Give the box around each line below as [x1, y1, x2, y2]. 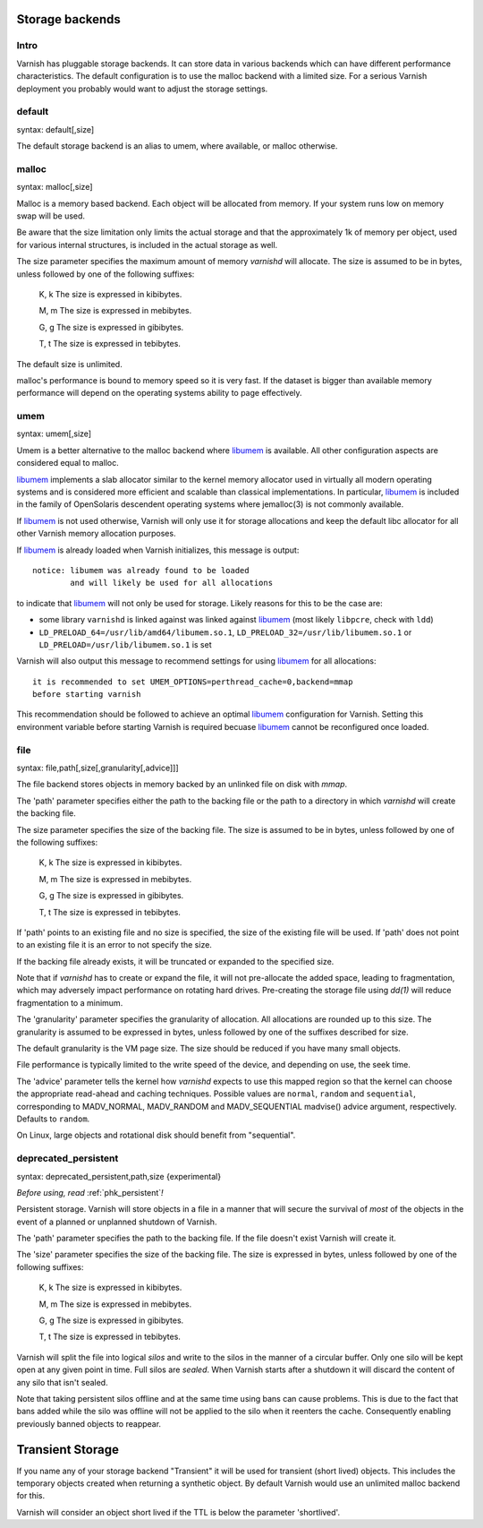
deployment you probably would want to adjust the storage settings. [16, 83, 268, 94]
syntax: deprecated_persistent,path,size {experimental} [16, 1171, 222, 1181]
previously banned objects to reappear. [16, 1418, 161, 1429]
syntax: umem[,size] [16, 428, 92, 439]
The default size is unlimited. [16, 358, 123, 369]
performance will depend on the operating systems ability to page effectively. [16, 388, 303, 399]
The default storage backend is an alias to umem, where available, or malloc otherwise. [16, 141, 338, 151]
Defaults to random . [16, 1113, 90, 1124]
